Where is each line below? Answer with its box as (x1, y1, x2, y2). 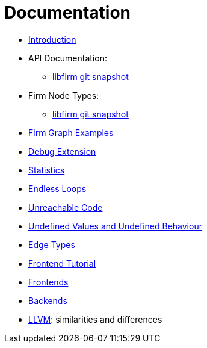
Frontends (28, 276, 69, 287)
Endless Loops (28, 183, 87, 194)
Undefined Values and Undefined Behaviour (28, 220, 202, 231)
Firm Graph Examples (28, 127, 114, 138)
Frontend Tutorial (28, 258, 96, 269)
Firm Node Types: (28, 90, 99, 101)
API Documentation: (28, 52, 107, 63)
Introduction (28, 34, 76, 45)
